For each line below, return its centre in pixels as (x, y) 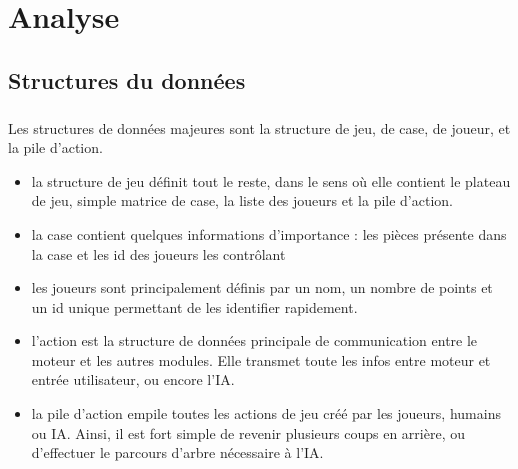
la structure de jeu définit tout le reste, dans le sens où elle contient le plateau (271, 180)
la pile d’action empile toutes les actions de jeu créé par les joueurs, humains (266, 413)
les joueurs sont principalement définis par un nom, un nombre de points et (262, 287)
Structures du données (127, 79)
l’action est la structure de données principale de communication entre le (254, 340)
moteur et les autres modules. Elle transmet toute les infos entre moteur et (261, 359)
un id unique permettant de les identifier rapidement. (194, 306)
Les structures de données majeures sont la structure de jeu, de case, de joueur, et (259, 127)
